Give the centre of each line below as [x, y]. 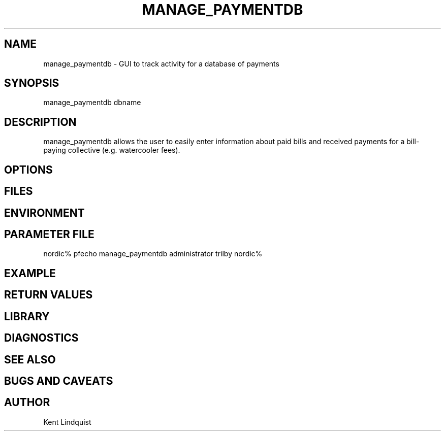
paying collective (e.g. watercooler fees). [112, 150]
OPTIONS [28, 170]
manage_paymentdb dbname [92, 103]
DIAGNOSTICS [41, 338]
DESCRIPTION [40, 122]
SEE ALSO [30, 359]
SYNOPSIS [32, 83]
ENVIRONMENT [44, 213]
